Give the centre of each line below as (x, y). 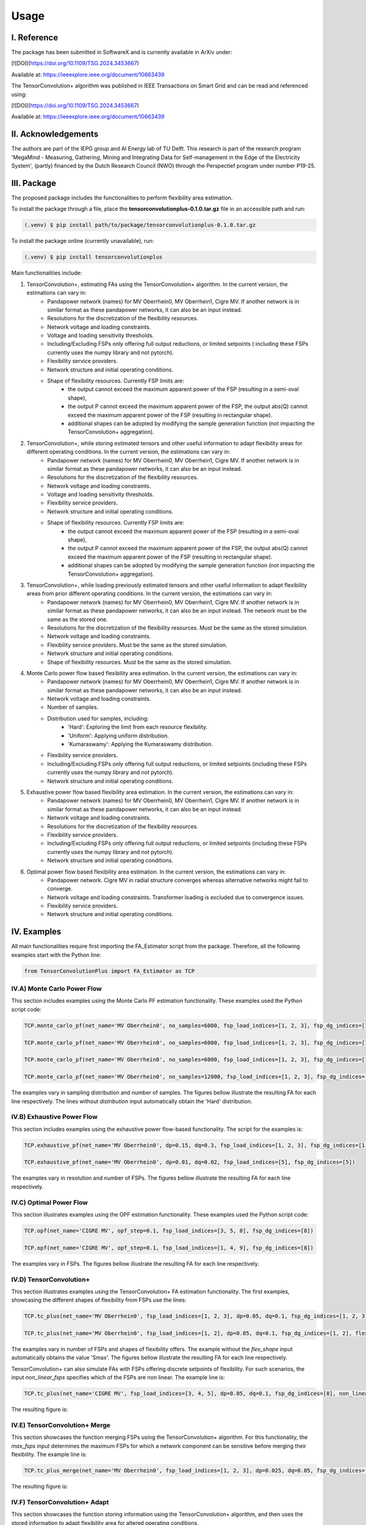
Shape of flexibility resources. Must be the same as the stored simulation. (139, 662)
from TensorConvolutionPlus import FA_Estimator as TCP (109, 971)
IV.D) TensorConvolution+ (51, 1279)
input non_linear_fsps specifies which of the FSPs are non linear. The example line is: (118, 1377)
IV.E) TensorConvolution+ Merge (61, 1425)
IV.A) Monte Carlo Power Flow (56, 989)
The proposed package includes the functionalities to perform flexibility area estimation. (122, 198)
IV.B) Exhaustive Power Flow (54, 1117)
